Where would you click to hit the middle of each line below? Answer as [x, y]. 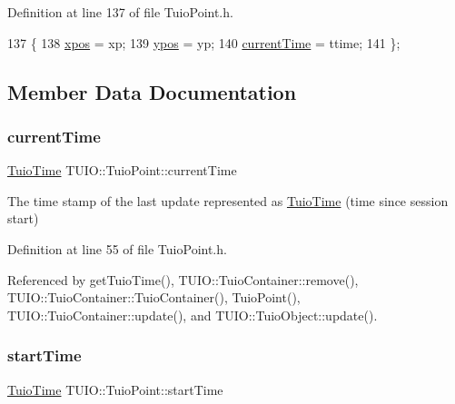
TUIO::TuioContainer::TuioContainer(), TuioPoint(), [154, 297]
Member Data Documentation [152, 91]
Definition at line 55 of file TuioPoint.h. [117, 248]
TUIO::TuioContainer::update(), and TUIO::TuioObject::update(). [193, 315]
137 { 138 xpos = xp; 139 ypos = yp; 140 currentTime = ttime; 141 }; [204, 42]
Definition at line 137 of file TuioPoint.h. [120, 12]
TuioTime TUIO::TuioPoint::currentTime [122, 170]
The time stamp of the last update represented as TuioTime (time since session [228, 200]
